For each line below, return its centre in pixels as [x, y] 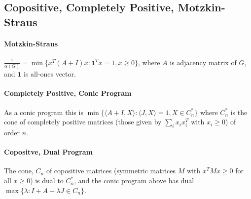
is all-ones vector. [50, 74]
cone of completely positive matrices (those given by [83, 122]
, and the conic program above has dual [134, 180]
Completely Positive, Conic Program [68, 93]
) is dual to [47, 180]
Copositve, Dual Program [49, 152]
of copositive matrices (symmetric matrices [111, 171]
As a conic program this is [44, 112]
